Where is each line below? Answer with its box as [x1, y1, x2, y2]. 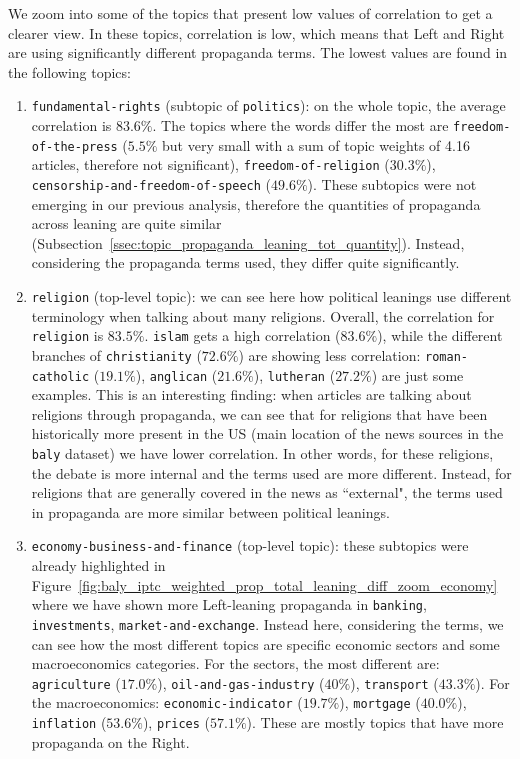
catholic [31, 369, 90, 384]
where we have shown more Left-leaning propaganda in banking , [31, 594, 427, 615]
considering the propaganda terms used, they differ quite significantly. [31, 252, 460, 273]
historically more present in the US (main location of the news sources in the [31, 423, 504, 444]
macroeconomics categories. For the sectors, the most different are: [31, 653, 440, 674]
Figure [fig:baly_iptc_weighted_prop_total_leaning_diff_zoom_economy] [31, 574, 498, 595]
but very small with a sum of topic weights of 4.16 [162, 134, 470, 155]
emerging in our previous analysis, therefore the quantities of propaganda [31, 193, 481, 214]
